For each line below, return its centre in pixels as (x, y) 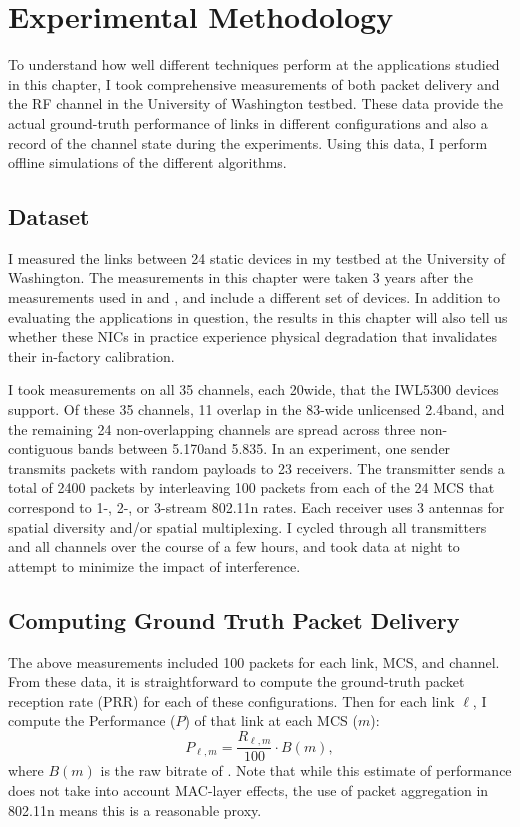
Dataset (49, 216)
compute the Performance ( (92, 720)
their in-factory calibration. (91, 355)
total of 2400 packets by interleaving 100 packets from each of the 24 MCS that (251, 487)
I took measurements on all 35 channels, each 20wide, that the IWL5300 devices (253, 389)
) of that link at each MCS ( (271, 720)
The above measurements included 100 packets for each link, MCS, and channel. (254, 661)
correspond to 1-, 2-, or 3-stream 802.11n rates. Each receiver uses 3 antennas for (256, 507)
